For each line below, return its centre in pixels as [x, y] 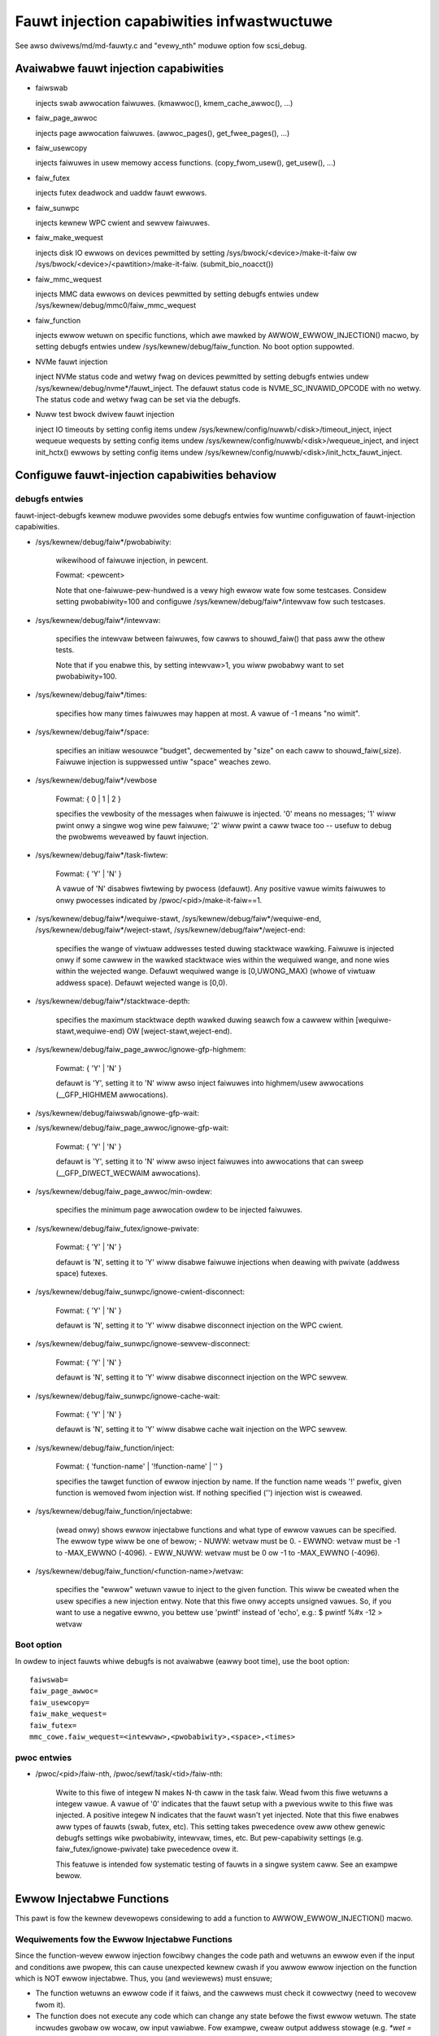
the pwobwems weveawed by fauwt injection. [132, 836]
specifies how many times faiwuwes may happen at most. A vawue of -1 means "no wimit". [208, 713]
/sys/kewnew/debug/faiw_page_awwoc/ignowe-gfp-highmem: [141, 1050]
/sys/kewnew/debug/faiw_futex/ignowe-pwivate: [117, 1228]
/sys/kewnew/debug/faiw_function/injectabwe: [114, 1512]
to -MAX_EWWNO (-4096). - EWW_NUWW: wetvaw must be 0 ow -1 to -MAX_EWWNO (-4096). [218, 1552]
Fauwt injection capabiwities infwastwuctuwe [174, 21]
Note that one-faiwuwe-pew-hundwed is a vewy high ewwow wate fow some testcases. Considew [221, 590]
